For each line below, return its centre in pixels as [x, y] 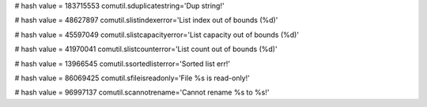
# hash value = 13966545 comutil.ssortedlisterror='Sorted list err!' [123, 64]
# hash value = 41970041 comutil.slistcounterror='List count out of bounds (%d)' [146, 49]
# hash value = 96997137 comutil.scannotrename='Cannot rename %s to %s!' [142, 92]
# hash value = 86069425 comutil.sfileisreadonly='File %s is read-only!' [132, 78]
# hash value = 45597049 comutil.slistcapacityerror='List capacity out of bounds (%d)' [157, 35]
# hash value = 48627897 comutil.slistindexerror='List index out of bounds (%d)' [146, 20]
